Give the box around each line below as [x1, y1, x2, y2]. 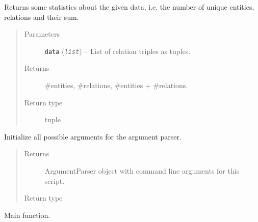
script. [44, 175, 65, 186]
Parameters [24, 29, 60, 39]
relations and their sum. [4, 11, 79, 22]
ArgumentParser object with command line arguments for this [44, 165, 240, 176]
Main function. [4, 209, 50, 220]
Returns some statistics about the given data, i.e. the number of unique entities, [4, 2, 254, 12]
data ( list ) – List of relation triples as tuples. [44, 45, 191, 56]
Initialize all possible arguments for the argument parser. [4, 131, 182, 142]
